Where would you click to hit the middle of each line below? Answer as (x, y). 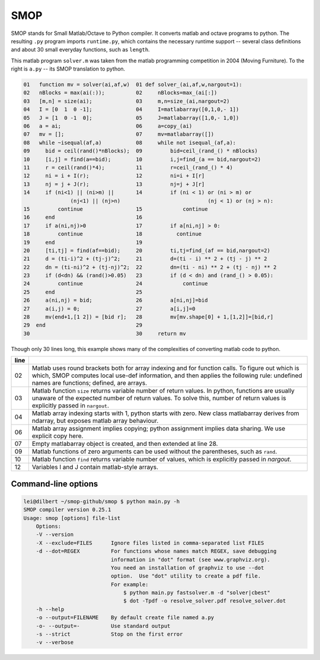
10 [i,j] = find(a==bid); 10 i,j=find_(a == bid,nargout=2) (142, 159)
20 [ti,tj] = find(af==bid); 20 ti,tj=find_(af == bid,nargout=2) (147, 250)
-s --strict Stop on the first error (109, 634)
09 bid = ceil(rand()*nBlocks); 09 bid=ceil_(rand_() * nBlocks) (140, 151)
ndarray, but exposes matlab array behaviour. (95, 421)
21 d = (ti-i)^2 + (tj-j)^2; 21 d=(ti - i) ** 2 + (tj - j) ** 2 (145, 259)
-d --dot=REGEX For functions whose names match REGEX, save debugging (156, 551)
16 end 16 (83, 217)
